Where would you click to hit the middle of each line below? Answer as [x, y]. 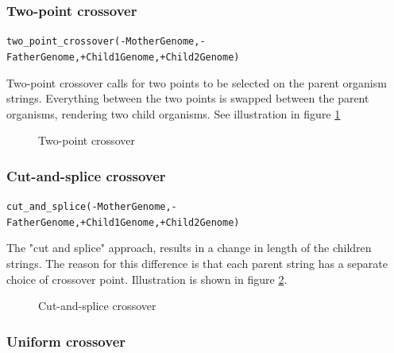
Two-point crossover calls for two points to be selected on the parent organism [197, 82]
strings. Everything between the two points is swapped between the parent [188, 98]
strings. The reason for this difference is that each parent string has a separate [197, 264]
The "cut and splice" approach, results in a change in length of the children [189, 248]
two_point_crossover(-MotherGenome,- [106, 42]
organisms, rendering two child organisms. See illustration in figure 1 [174, 113]
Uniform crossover [66, 341]
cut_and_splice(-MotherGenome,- [92, 207]
